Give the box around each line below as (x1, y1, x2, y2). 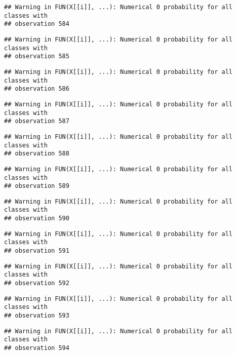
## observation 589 (4, 182, 69, 190)
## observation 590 (4, 215, 69, 222)
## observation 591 (4, 247, 69, 255)
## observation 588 (4, 150, 69, 158)
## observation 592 (4, 280, 69, 287)
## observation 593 (4, 312, 69, 320)
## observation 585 (4, 53, 69, 60)
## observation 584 (4, 20, 69, 28)
